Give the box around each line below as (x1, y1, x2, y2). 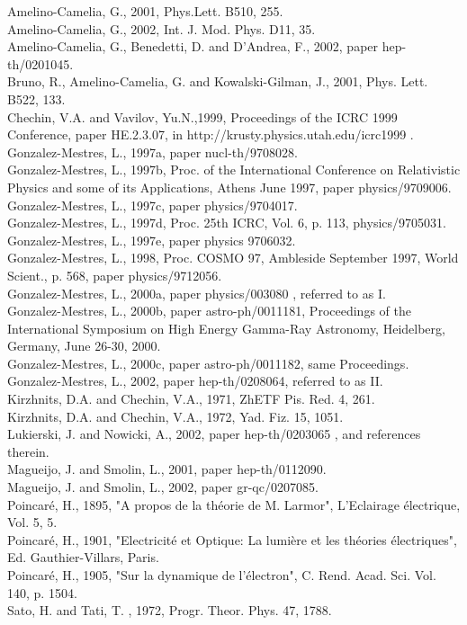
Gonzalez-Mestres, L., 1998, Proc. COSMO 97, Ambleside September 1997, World (7, 248, 459, 267)
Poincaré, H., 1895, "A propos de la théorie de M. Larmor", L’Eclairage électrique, (7, 495, 461, 513)
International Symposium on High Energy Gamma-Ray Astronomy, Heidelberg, (7, 318, 445, 337)
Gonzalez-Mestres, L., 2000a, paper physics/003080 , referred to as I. (7, 283, 386, 302)
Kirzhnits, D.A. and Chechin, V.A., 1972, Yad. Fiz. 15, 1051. (7, 406, 344, 425)
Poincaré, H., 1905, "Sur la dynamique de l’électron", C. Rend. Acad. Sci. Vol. (7, 566, 436, 584)
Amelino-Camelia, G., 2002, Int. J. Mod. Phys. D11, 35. (7, 19, 316, 38)
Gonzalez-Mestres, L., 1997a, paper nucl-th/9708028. (7, 142, 298, 161)
